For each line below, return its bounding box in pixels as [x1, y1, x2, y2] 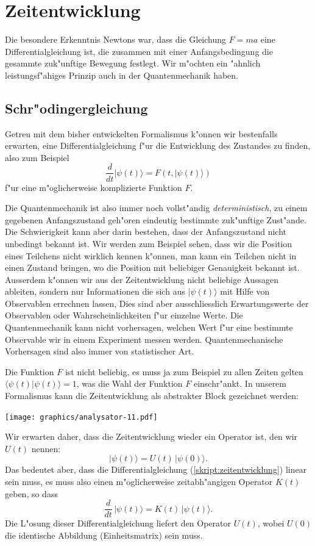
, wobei [257, 517, 285, 530]
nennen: [31, 442, 61, 454]
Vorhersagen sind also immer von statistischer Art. [5, 345, 194, 357]
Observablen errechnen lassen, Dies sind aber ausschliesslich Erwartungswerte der [5, 296, 309, 309]
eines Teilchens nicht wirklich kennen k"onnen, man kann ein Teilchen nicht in [5, 249, 297, 262]
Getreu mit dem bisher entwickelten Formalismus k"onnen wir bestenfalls [5, 127, 278, 140]
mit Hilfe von [220, 285, 270, 298]
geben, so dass [5, 487, 58, 500]
